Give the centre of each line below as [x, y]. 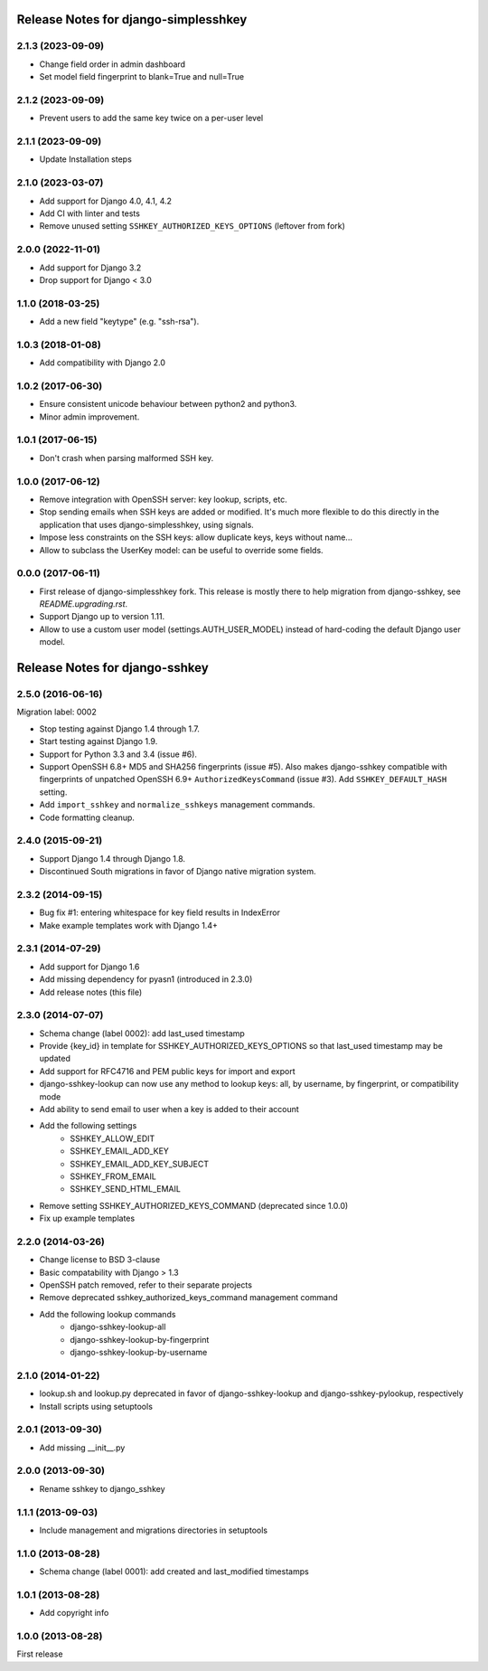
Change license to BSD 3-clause [100, 1260]
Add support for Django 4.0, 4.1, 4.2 [105, 201]
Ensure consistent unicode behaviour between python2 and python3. [168, 404]
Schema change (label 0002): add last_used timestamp [142, 1033]
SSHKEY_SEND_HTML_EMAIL [125, 1189]
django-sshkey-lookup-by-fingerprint [140, 1339]
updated [55, 1059]
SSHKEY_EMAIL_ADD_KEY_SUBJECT [140, 1164]
